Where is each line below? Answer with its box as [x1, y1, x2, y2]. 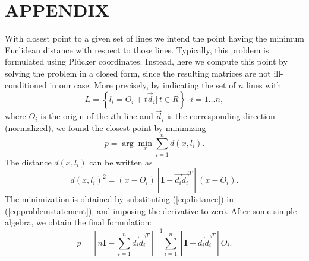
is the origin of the [40, 110, 108, 122]
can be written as [89, 155, 153, 168]
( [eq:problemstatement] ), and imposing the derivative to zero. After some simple [5, 204, 297, 217]
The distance [5, 155, 52, 168]
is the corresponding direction [167, 110, 275, 122]
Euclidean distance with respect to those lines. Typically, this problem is [5, 43, 269, 56]
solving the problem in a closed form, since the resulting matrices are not [5, 66, 271, 79]
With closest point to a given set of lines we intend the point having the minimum [5, 32, 304, 44]
